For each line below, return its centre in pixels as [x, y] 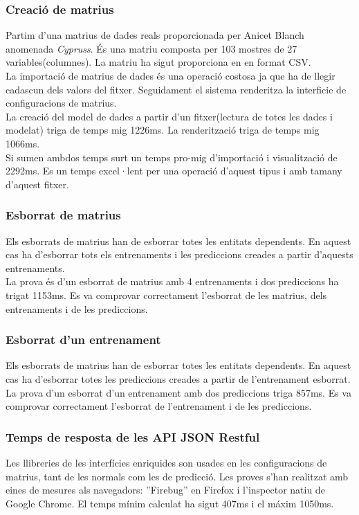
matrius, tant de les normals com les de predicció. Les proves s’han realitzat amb [177, 476]
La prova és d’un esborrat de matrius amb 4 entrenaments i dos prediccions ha [172, 281]
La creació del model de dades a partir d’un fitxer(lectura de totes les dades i [169, 116]
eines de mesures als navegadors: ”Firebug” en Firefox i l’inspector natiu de [165, 490]
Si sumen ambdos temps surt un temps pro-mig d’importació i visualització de [172, 157]
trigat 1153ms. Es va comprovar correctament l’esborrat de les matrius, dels [166, 295]
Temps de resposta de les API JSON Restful [133, 436]
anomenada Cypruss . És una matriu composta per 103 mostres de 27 [151, 48]
